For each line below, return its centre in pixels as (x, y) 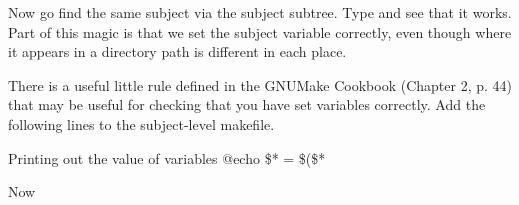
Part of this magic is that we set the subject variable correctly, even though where (260, 31)
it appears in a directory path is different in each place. (177, 51)
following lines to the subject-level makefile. (141, 123)
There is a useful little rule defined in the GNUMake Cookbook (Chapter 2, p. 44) (260, 84)
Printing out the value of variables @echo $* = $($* (167, 157)
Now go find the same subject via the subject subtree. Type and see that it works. (260, 12)
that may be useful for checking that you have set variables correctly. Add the (247, 104)
